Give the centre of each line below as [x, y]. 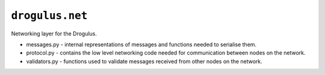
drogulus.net [49, 16]
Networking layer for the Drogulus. [54, 34]
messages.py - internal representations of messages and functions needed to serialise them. [141, 44]
